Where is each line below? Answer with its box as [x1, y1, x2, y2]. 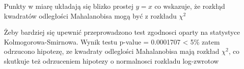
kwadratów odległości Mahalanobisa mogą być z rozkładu [4, 10, 177, 21]
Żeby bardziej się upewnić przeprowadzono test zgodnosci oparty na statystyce [4, 27, 240, 37]
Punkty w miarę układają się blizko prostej [4, 1, 134, 11]
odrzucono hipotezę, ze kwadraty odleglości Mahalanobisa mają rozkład [4, 46, 219, 56]
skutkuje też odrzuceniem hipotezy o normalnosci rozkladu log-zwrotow [4, 55, 219, 66]
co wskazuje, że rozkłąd [154, 1, 225, 11]
